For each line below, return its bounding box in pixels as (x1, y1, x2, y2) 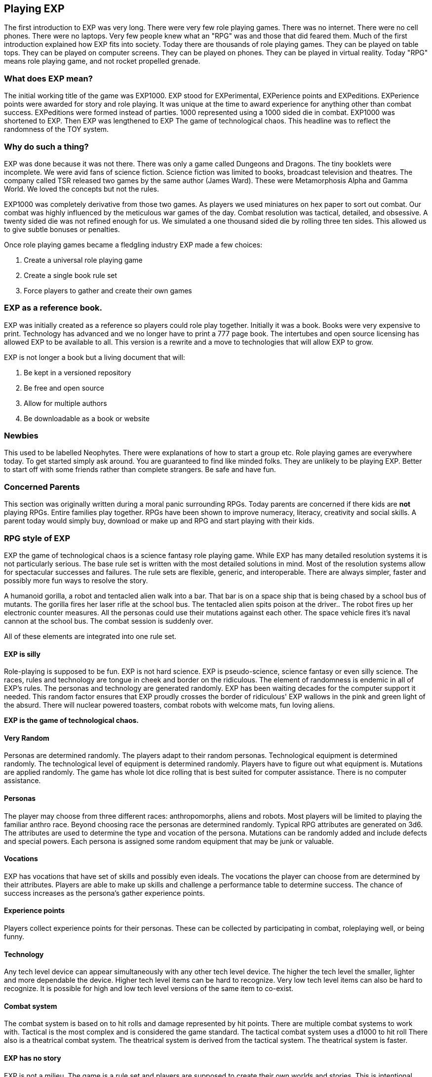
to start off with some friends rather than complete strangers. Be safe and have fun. (4, 465, 276, 474)
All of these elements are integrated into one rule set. (4, 632, 177, 640)
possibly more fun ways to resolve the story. (4, 576, 148, 585)
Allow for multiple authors (24, 399, 107, 407)
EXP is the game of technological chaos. (4, 716, 139, 725)
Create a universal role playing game (24, 255, 143, 264)
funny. (4, 932, 25, 941)
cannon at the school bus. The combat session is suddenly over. (4, 616, 213, 625)
